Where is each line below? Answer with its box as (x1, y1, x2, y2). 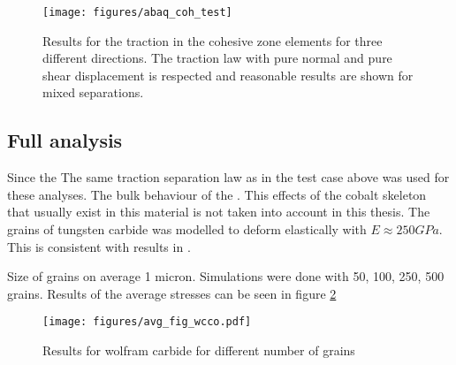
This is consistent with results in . (7, 237, 191, 255)
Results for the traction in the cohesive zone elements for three (42, 31, 383, 49)
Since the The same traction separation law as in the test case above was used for (7, 168, 450, 186)
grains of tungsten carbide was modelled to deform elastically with (7, 220, 367, 239)
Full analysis (7, 126, 123, 154)
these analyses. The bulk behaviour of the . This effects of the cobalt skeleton (7, 185, 427, 203)
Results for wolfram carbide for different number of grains (42, 341, 355, 360)
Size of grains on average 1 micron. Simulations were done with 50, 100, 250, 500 (7, 267, 445, 285)
